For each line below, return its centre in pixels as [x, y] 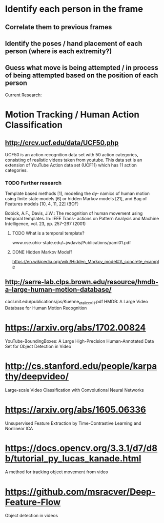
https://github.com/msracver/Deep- [80, 492]
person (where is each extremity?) [59, 51]
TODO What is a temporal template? [48, 233]
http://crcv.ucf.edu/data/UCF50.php [62, 143]
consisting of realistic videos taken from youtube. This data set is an [74, 160]
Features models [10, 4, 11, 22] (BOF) [42, 204]
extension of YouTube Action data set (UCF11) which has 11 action [71, 165]
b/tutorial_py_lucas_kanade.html [73, 458]
